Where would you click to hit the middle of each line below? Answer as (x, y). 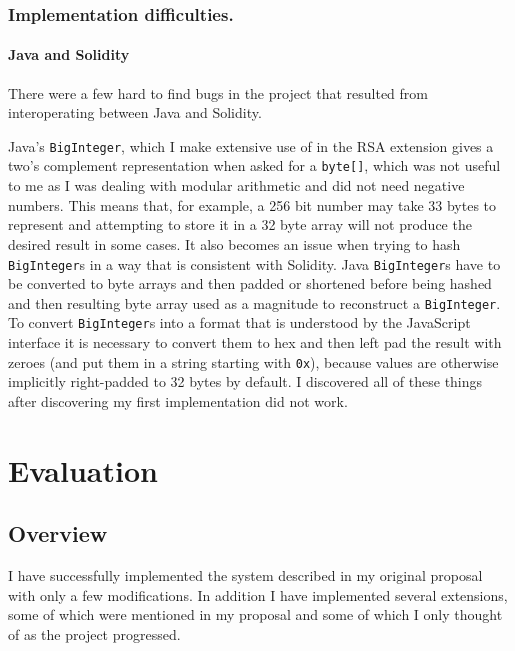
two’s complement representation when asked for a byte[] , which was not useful (254, 165)
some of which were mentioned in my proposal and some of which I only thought (255, 614)
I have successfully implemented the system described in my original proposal (245, 575)
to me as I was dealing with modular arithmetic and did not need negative (236, 185)
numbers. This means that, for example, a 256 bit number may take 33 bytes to (252, 204)
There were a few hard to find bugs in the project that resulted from (218, 92)
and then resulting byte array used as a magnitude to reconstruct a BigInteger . (254, 302)
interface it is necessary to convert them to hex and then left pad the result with (255, 342)
